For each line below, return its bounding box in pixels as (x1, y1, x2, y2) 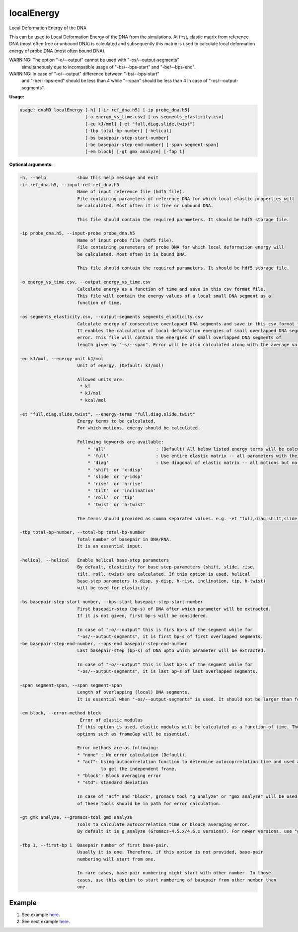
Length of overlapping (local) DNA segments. (77, 690, 190, 695)
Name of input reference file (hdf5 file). (77, 189, 185, 195)
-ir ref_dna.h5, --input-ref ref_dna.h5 (19, 182, 119, 187)
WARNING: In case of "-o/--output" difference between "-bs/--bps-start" (9, 71, 159, 77)
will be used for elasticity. (77, 585, 151, 591)
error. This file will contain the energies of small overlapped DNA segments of (77, 335, 282, 340)
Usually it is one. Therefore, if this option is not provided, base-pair (77, 850, 263, 855)
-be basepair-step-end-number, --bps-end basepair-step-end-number (19, 641, 188, 646)
